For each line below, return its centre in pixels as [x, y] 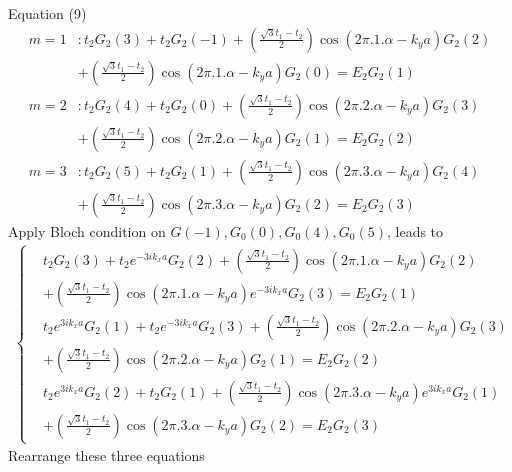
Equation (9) [47, 13]
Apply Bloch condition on [87, 230]
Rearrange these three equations [106, 455]
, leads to [415, 230]
